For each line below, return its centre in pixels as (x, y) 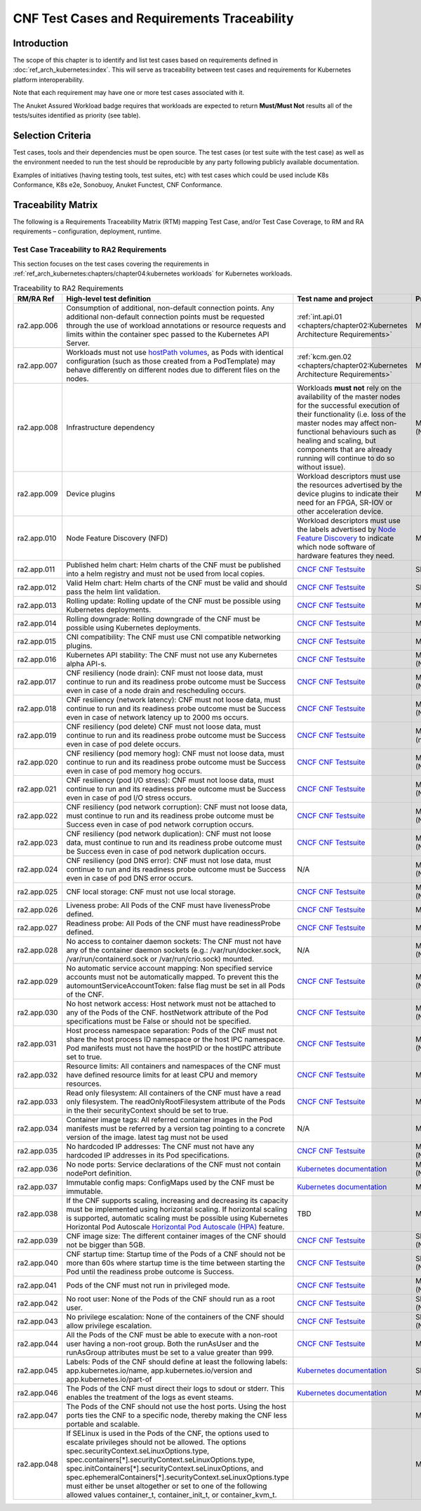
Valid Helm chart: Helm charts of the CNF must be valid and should (177, 583)
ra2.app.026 (38, 909)
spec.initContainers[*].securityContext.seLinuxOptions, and (165, 1468)
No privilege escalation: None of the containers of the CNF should (175, 1316)
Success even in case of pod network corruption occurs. (160, 824)
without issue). (321, 467)
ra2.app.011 (36, 569)
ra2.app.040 (38, 1263)
